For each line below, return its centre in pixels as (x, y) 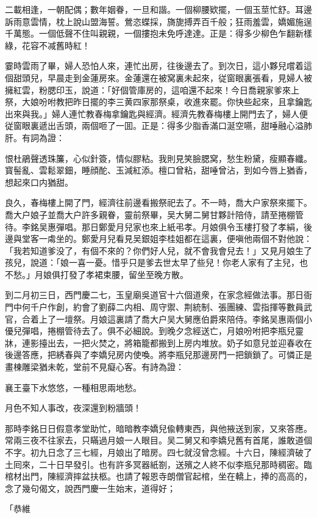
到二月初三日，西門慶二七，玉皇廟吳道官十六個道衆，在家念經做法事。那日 (154, 295)
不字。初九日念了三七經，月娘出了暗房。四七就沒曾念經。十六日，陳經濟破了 (158, 452)
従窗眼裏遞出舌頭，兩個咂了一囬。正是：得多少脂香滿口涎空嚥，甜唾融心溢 (154, 126)
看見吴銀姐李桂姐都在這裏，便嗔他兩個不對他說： (214, 239)
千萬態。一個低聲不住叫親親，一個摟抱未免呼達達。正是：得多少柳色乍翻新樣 (158, 33)
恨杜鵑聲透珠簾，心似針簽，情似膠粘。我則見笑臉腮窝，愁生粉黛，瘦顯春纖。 (158, 158)
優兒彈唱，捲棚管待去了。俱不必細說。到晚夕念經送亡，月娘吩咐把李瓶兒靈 (154, 331)
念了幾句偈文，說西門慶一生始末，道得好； (90, 488)
